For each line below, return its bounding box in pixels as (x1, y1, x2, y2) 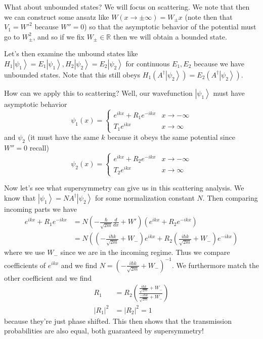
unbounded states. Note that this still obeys (4, 69, 141, 80)
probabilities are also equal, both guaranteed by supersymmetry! (4, 325, 204, 336)
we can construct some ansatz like (4, 11, 109, 22)
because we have (194, 58, 245, 68)
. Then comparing (202, 192, 258, 203)
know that (4, 192, 36, 203)
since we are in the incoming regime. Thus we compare (60, 247, 230, 257)
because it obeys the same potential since (107, 132, 235, 142)
